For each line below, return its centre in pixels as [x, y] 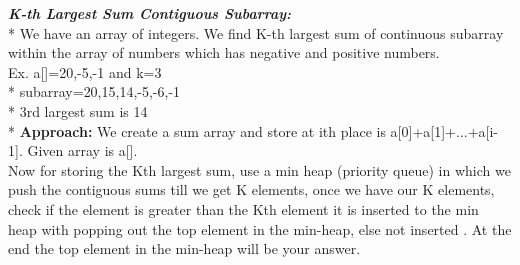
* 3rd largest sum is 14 [78, 110]
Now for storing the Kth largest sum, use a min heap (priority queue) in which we [259, 169]
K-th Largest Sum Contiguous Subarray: [150, 13]
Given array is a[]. [82, 150]
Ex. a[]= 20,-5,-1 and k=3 [85, 71]
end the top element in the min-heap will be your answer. [184, 248]
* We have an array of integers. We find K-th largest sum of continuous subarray [256, 32]
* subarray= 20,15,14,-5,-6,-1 [94, 91]
